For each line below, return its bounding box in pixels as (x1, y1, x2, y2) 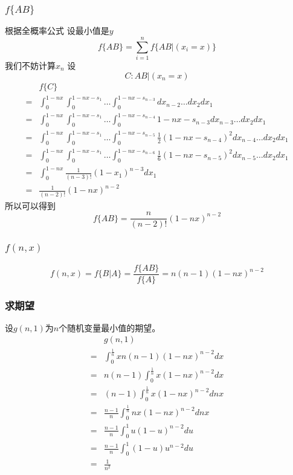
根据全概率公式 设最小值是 (5, 24, 109, 37)
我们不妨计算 (5, 59, 56, 72)
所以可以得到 (5, 199, 56, 212)
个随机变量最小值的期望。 (59, 321, 161, 334)
